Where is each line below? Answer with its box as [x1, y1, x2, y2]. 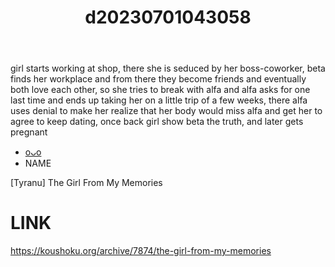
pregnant [10, 126, 48, 138]
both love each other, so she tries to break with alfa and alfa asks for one [10, 84, 311, 96]
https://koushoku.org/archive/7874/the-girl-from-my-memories [10, 245, 272, 257]
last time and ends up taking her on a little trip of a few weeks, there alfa [10, 94, 308, 106]
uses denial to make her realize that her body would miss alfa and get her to [10, 105, 323, 117]
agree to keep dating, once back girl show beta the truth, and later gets [10, 116, 304, 128]
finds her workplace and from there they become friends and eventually [10, 73, 307, 85]
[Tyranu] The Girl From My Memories [10, 177, 163, 189]
